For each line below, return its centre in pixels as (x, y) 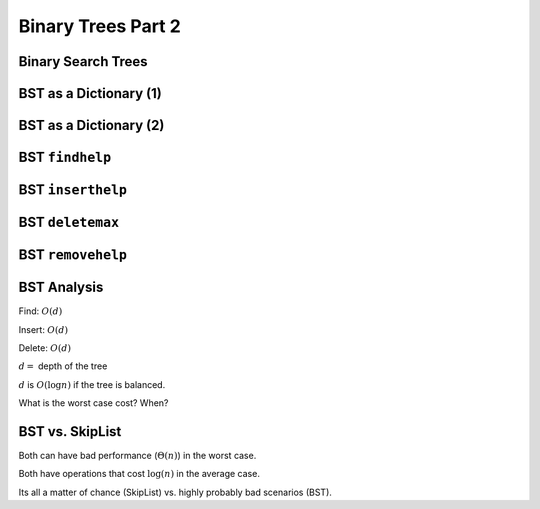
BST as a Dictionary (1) (90, 93)
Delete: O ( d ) (45, 347)
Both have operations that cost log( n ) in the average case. (139, 474)
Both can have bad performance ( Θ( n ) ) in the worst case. (137, 456)
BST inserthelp (72, 190)
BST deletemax (69, 222)
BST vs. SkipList (70, 431)
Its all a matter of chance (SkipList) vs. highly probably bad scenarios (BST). (175, 492)
